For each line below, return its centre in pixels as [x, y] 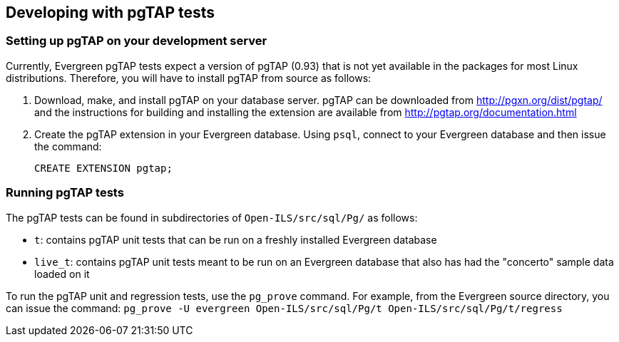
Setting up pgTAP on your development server [137, 41]
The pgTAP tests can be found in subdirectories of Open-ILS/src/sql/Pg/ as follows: [212, 217]
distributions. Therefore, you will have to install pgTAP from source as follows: [189, 78]
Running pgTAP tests [65, 193]
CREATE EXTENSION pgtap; [103, 168]
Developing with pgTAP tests [111, 12]
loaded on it [62, 274]
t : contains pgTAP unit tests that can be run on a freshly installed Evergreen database [236, 239]
